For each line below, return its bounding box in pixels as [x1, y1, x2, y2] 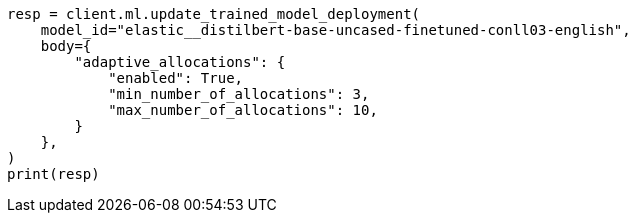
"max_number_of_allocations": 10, [108, 102, 378, 118]
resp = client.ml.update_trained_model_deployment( [7, 6, 421, 22]
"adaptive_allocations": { [74, 54, 286, 70]
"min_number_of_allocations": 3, [108, 86, 370, 102]
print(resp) [7, 166, 100, 182]
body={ [40, 38, 92, 54]
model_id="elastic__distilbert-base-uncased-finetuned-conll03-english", [40, 22, 631, 38]
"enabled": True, [108, 70, 244, 86]
